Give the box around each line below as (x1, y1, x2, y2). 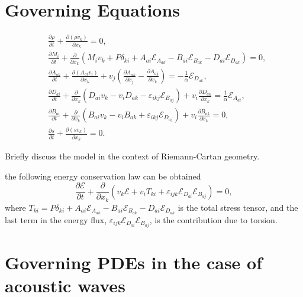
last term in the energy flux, (5, 213, 107, 226)
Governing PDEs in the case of (5, 250, 263, 275)
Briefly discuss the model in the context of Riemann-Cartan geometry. (5, 150, 260, 162)
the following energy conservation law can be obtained (5, 169, 201, 182)
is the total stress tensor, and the (178, 201, 298, 213)
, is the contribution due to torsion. (149, 213, 278, 226)
